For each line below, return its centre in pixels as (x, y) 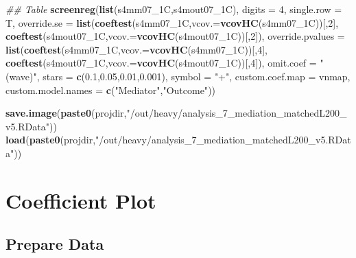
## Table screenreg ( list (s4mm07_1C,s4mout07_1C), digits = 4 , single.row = (174, 9)
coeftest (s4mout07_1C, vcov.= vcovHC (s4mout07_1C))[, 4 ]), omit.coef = (161, 63)
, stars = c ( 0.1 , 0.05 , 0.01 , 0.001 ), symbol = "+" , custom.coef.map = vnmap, (193, 76)
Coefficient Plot (81, 200)
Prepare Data (55, 244)
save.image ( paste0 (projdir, (66, 113)
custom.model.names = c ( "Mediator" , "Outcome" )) (111, 90)
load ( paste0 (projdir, (51, 140)
